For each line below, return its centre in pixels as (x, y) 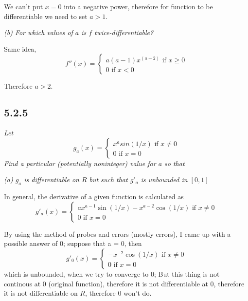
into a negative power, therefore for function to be (138, 6)
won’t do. (138, 293)
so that (175, 163)
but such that (108, 179)
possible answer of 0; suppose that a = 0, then (73, 243)
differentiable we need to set (46, 16)
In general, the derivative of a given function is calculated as (94, 197)
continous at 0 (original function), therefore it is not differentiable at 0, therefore (124, 283)
